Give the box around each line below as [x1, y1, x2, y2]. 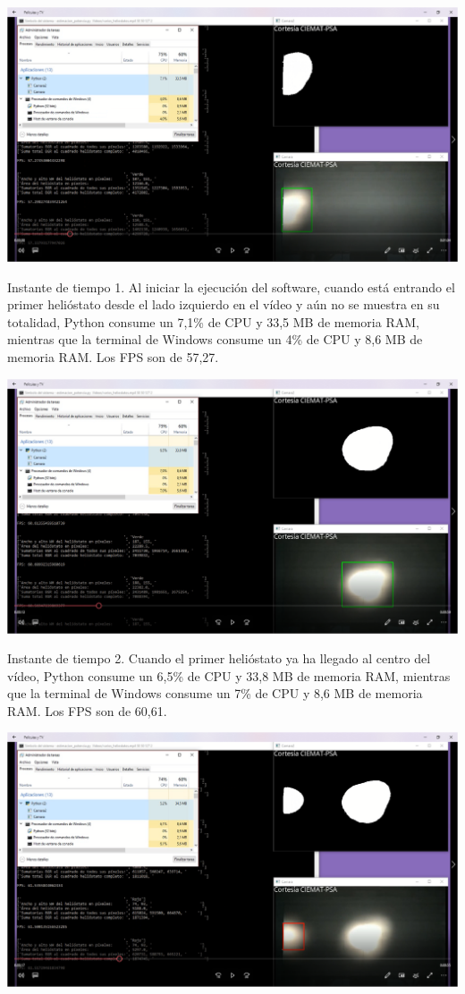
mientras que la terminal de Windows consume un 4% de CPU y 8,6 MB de [7, 330, 423, 349]
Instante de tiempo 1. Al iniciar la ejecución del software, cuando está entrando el [7, 277, 455, 296]
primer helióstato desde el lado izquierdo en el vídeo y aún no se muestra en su [7, 295, 440, 314]
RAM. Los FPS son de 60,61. [7, 701, 167, 720]
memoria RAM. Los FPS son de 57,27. [7, 347, 219, 366]
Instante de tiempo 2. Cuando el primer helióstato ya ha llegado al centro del [7, 649, 431, 668]
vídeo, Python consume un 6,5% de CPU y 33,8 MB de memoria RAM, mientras [7, 666, 451, 685]
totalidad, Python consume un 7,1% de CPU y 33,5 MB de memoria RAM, [7, 312, 419, 331]
